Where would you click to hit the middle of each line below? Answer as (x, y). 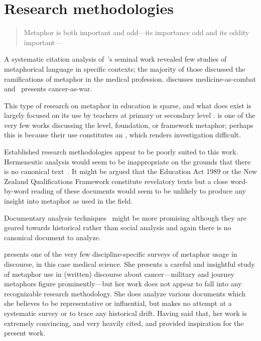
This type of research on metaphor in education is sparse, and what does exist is (128, 105)
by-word (17, 191)
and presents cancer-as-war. (48, 89)
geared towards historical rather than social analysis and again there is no (118, 227)
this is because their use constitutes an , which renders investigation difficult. (122, 135)
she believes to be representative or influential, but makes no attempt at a (118, 303)
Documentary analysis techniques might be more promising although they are (125, 217)
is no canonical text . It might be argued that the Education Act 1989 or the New (130, 171)
